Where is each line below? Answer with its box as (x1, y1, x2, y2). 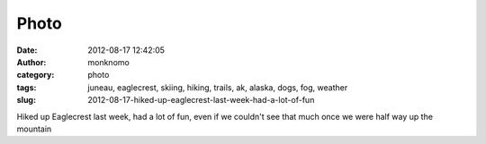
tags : (16, 81, 37, 93)
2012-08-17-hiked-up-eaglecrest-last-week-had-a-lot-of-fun (87, 95, 315, 106)
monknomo (87, 56, 130, 67)
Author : (16, 56, 47, 67)
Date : (16, 45, 38, 55)
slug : (16, 95, 36, 106)
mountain (16, 123, 52, 134)
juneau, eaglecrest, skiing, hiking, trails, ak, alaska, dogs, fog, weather (87, 81, 348, 93)
